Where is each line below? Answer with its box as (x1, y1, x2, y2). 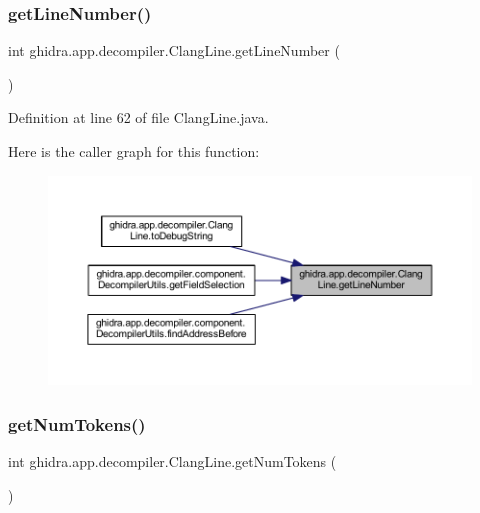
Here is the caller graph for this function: (8, 141, 260, 161)
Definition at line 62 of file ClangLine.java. (8, 107, 269, 128)
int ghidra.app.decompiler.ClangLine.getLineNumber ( (8, 40, 340, 61)
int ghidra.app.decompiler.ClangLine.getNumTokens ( (8, 451, 337, 471)
